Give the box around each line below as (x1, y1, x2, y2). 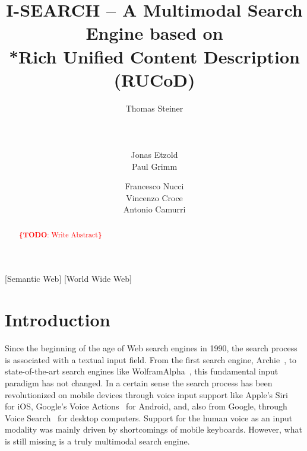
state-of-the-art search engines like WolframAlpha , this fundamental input (5, 365, 278, 377)
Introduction (5, 307, 110, 332)
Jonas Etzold (131, 148, 178, 161)
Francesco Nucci (125, 180, 184, 192)
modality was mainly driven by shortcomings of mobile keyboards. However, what (5, 423, 302, 436)
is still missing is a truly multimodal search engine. (5, 434, 190, 447)
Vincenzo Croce (126, 191, 183, 204)
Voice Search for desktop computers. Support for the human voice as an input (5, 411, 293, 424)
